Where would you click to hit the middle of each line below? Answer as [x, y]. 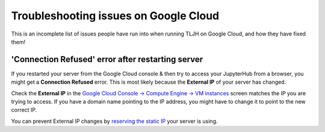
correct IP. [24, 110]
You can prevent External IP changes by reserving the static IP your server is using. [114, 121]
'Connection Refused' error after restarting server [107, 59]
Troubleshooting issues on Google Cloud [115, 16]
